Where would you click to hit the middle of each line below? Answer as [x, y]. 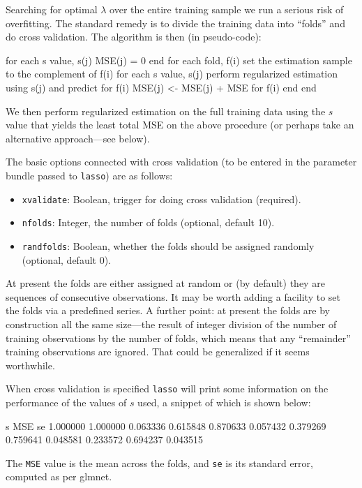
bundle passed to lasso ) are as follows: [89, 175]
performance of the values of [66, 402]
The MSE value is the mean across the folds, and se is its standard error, [159, 463]
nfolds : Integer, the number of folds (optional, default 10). [148, 222]
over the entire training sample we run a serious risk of [227, 9]
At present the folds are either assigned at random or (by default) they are [165, 283]
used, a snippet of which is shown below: [224, 402]
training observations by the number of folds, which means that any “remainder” [178, 338]
